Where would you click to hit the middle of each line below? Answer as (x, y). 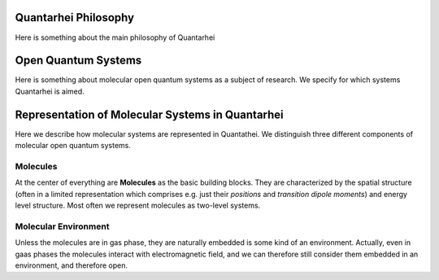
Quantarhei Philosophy (74, 17)
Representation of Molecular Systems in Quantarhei (149, 114)
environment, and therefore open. (72, 265)
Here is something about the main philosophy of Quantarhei (115, 37)
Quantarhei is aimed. (50, 91)
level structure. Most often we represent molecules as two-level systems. (138, 206)
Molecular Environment (62, 226)
